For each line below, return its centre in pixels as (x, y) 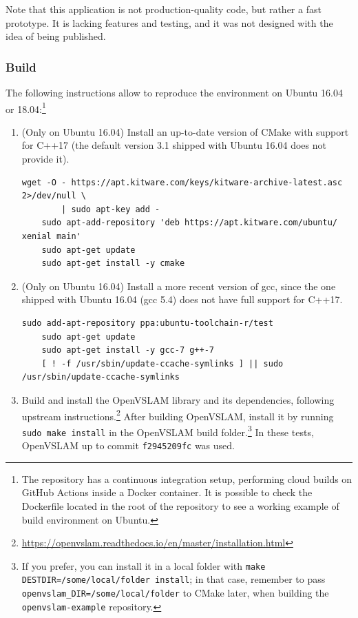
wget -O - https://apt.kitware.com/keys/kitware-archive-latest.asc (182, 182)
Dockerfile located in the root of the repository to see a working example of (180, 505)
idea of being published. (56, 36)
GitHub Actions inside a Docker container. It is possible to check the (167, 492)
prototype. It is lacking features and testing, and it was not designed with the (169, 22)
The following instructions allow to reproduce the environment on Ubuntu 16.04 (174, 92)
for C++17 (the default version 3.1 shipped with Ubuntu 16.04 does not (174, 145)
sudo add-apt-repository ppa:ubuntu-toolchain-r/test (147, 323)
